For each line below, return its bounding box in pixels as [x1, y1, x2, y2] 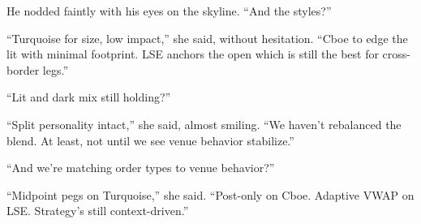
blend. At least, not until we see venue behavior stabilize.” [6, 131, 294, 149]
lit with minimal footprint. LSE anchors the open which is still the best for [6, 45, 379, 62]
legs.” [42, 61, 68, 78]
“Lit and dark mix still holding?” [6, 88, 171, 106]
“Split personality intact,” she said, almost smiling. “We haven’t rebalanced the [6, 115, 402, 132]
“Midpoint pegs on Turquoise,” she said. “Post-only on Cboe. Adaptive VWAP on [6, 186, 415, 203]
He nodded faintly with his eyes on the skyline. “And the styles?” [6, 2, 332, 19]
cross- [382, 45, 411, 62]
